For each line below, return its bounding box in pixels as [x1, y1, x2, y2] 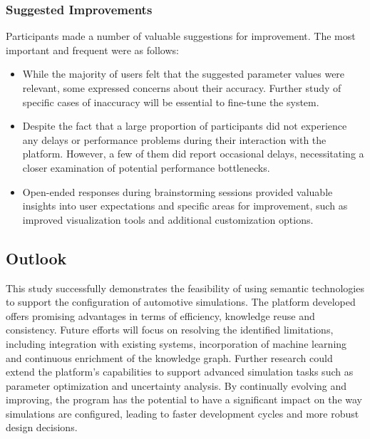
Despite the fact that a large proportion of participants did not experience [22, 118, 347, 133]
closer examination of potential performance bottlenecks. [22, 160, 270, 175]
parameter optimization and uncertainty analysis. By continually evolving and [6, 378, 347, 393]
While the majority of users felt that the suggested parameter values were [22, 66, 345, 81]
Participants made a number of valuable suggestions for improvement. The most [6, 29, 356, 43]
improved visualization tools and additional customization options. [22, 212, 314, 227]
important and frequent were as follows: [6, 42, 179, 57]
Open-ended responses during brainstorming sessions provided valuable [22, 184, 333, 199]
